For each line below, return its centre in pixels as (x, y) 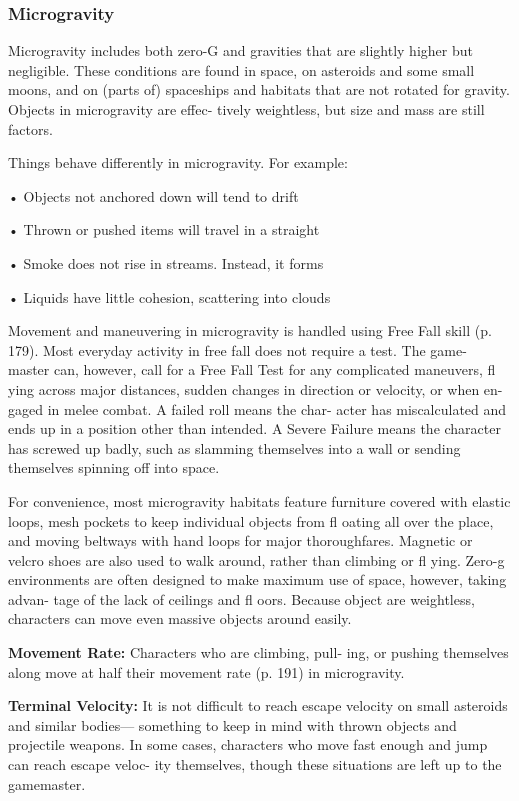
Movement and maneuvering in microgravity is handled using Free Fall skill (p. (250, 330)
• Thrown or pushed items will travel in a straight (164, 229)
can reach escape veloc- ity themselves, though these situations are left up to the (255, 764)
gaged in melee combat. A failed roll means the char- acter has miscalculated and (257, 408)
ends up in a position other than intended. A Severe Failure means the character (254, 428)
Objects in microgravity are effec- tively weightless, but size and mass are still (246, 109)
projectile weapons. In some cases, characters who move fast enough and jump (248, 744)
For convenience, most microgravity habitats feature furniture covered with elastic (259, 500)
